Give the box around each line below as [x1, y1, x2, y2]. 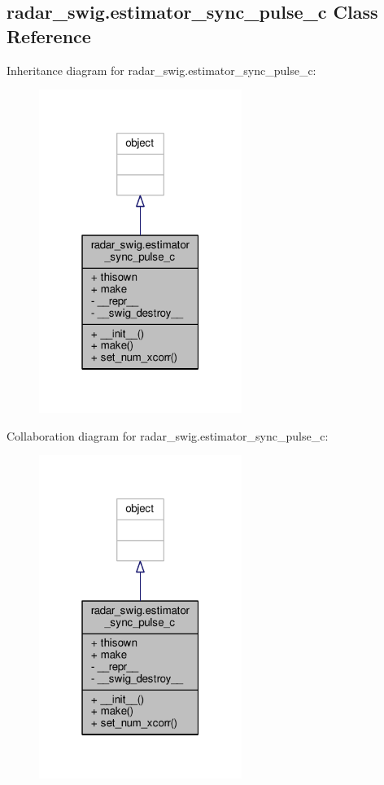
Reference [7, 23, 91, 48]
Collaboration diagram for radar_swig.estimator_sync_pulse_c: [7, 427, 329, 444]
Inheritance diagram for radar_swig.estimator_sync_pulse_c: [7, 61, 316, 78]
